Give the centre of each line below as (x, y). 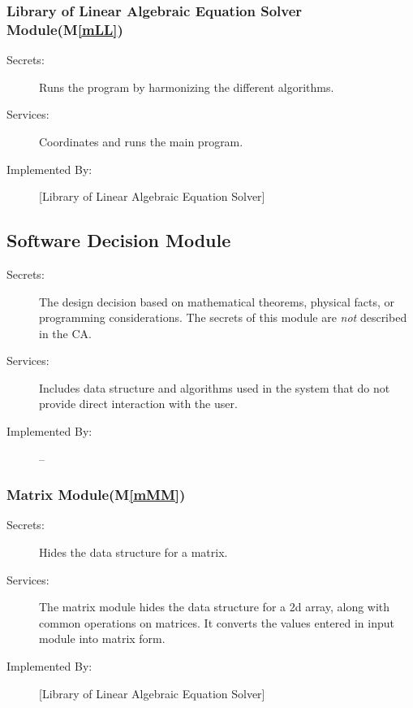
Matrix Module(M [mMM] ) (96, 495)
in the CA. (65, 333)
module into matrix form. (102, 639)
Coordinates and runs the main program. (141, 141)
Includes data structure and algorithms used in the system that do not (215, 387)
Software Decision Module (119, 240)
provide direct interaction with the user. (138, 404)
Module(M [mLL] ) (65, 29)
